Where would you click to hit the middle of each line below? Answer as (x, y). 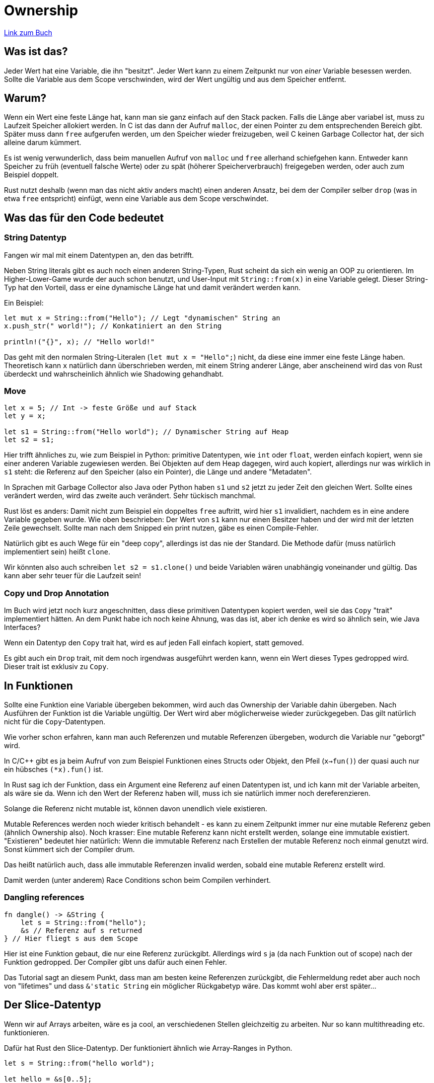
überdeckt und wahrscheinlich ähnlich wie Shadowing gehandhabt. (114, 374)
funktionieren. (27, 1032)
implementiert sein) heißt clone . (57, 552)
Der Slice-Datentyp (53, 1005)
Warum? (25, 98)
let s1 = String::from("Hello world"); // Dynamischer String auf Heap (146, 432)
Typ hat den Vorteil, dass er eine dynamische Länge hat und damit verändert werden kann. (152, 287)
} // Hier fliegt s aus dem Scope (71, 938)
